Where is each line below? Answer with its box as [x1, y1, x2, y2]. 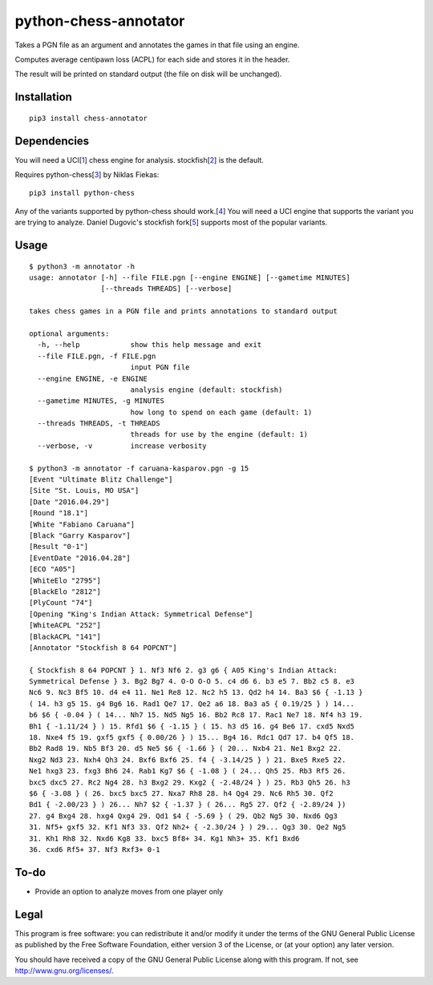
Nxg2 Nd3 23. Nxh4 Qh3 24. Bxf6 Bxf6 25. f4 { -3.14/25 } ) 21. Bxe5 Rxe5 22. [29, 755, 346, 765]
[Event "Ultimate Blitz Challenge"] [29, 475, 173, 484]
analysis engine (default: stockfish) [130, 385, 283, 394]
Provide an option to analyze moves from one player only [34, 886, 224, 896]
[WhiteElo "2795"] [29, 575, 102, 585]
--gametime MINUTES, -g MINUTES [37, 397, 164, 406]
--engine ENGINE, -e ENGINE [37, 373, 148, 383]
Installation [14, 91, 72, 104]
